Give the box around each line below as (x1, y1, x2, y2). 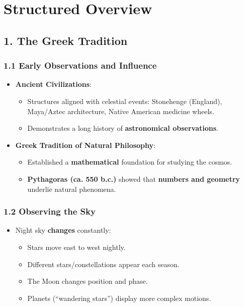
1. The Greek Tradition (4, 32, 128, 48)
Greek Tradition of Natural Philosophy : (15, 139, 155, 150)
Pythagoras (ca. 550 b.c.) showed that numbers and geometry (27, 173, 240, 184)
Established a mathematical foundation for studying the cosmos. (27, 157, 232, 167)
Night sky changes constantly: (15, 225, 111, 235)
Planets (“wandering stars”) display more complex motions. (27, 292, 211, 303)
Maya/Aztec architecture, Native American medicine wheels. (27, 106, 214, 116)
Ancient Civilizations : (15, 79, 92, 89)
